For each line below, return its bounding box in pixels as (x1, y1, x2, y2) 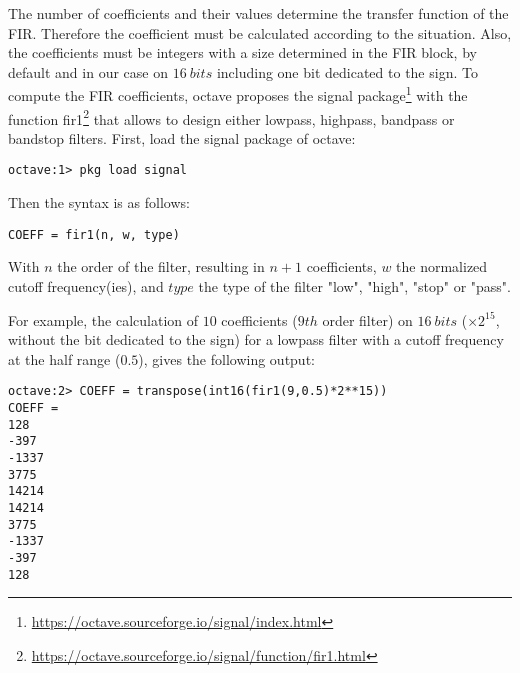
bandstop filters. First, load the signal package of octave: (8, 127, 356, 148)
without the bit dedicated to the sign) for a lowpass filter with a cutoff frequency (8, 329, 504, 350)
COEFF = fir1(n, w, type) (8, 227, 180, 242)
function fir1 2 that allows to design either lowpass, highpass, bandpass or (8, 105, 455, 129)
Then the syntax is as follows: (8, 192, 190, 213)
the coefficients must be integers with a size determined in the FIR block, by (8, 42, 477, 63)
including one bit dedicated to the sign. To (216, 61, 478, 82)
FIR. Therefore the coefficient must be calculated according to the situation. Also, (8, 22, 512, 43)
